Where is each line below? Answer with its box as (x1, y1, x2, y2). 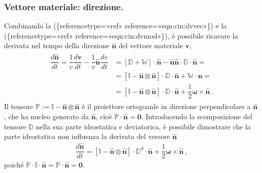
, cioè (95, 111, 113, 122)
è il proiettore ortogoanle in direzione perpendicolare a (82, 101, 251, 112)
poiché (4, 159, 24, 170)
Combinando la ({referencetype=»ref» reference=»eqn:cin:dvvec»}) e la (4, 20, 227, 31)
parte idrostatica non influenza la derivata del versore (4, 131, 170, 142)
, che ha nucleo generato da (4, 111, 89, 122)
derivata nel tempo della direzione (4, 40, 109, 51)
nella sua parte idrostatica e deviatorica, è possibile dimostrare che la (35, 121, 251, 131)
